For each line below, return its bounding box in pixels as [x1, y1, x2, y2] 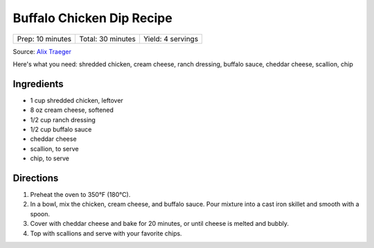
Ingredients [12, 78, 64, 90]
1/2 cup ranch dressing [30, 115, 96, 124]
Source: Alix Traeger [12, 47, 72, 55]
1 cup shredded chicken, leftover [30, 96, 124, 104]
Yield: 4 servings [143, 34, 199, 44]
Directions [12, 173, 59, 184]
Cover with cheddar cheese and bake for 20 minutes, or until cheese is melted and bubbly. [30, 220, 290, 228]
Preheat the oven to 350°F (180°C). [30, 191, 131, 199]
